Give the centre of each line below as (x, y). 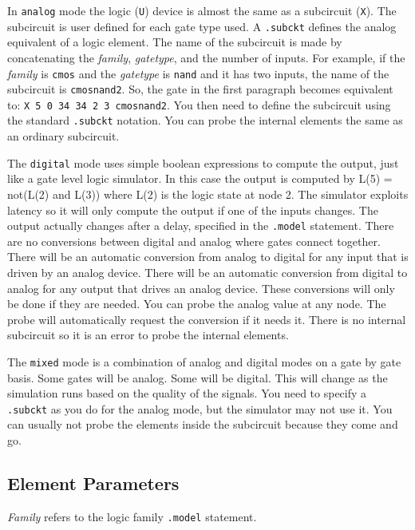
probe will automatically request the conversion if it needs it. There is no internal (207, 319)
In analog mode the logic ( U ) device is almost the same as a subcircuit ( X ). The (202, 10)
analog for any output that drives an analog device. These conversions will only (201, 288)
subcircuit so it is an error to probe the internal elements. (148, 335)
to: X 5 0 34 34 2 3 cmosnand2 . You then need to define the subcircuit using (199, 104)
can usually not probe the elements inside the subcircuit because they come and (203, 424)
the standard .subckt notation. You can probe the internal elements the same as (205, 120)
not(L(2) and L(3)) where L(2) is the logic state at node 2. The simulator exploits (208, 194)
